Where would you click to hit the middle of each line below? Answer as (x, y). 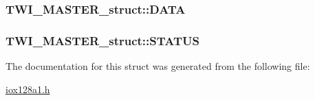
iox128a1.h (28, 89)
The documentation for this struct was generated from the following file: (158, 66)
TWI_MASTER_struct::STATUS (102, 40)
